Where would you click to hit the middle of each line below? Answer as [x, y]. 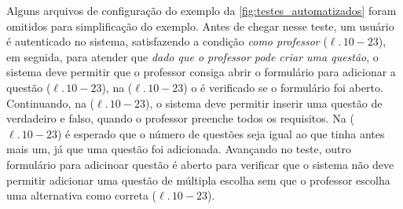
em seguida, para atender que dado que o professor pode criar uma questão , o [192, 56]
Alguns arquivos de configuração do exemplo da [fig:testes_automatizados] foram [201, 10]
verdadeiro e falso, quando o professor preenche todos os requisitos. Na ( [180, 118]
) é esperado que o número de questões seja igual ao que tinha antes [221, 133]
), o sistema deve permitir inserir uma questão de [264, 103]
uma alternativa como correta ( [82, 195]
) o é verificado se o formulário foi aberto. [283, 87]
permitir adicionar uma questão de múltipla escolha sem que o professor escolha [198, 180]
